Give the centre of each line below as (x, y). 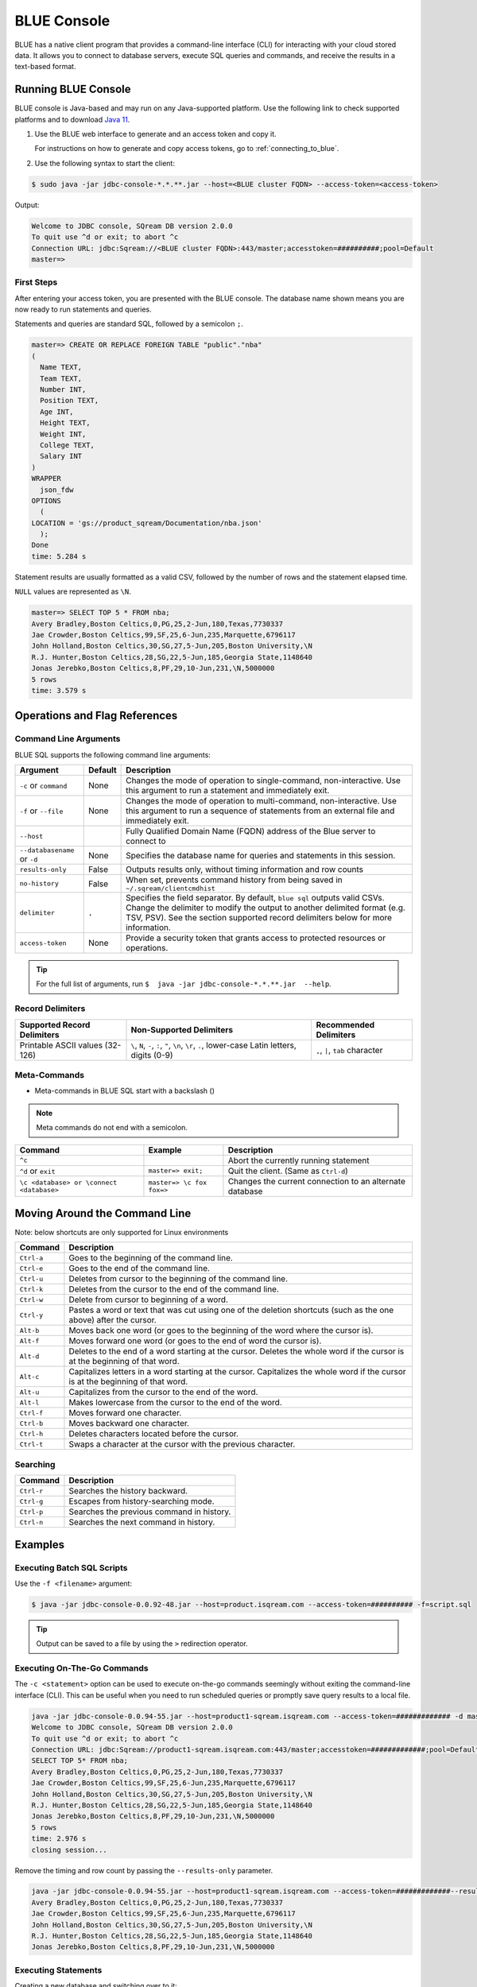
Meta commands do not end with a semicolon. (112, 1128)
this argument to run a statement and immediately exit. (228, 791)
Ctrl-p (31, 1511)
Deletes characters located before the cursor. (153, 1434)
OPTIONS (46, 500)
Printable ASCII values (61, 1045)
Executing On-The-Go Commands (81, 1668)
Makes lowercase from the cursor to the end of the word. (175, 1403)
